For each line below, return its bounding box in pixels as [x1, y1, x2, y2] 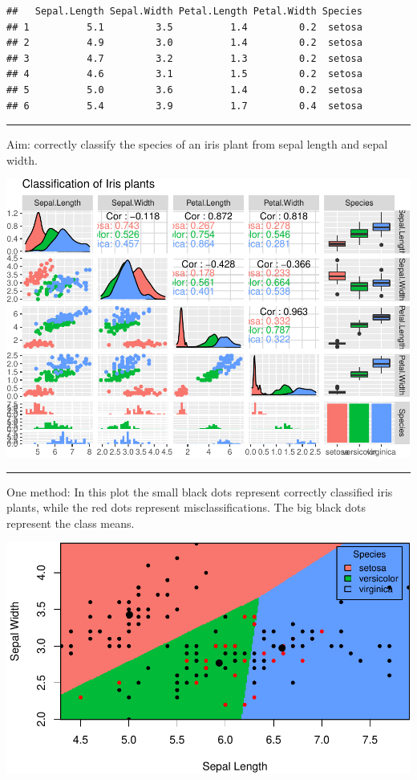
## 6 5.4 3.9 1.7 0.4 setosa [6, 100, 362, 112]
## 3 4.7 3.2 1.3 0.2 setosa [6, 52, 362, 64]
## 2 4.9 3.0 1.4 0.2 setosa [6, 37, 362, 49]
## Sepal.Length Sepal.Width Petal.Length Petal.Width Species [6, 6, 362, 17]
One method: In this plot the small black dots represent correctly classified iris [6, 483, 393, 500]
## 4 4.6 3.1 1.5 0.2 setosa [6, 68, 362, 80]
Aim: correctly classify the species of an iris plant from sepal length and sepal [6, 136, 388, 153]
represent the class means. [6, 514, 135, 531]
